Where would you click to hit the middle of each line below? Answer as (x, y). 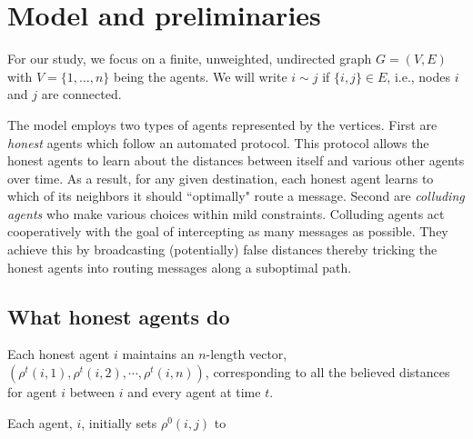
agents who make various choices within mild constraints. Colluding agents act (226, 213)
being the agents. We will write (200, 76)
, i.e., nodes (419, 76)
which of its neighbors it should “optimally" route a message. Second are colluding (236, 196)
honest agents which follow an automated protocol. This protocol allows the (218, 142)
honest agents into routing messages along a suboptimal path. (180, 267)
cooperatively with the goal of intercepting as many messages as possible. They (228, 231)
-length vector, (247, 354)
